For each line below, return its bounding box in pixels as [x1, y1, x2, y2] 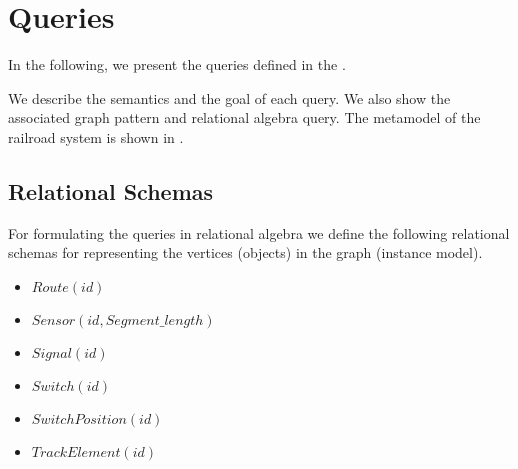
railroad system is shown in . [8, 126, 184, 147]
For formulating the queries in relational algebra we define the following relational [8, 222, 510, 243]
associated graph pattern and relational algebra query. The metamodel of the [8, 107, 481, 128]
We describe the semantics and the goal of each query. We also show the [8, 87, 451, 108]
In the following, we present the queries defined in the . [8, 54, 346, 75]
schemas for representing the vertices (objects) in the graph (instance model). [8, 242, 483, 263]
